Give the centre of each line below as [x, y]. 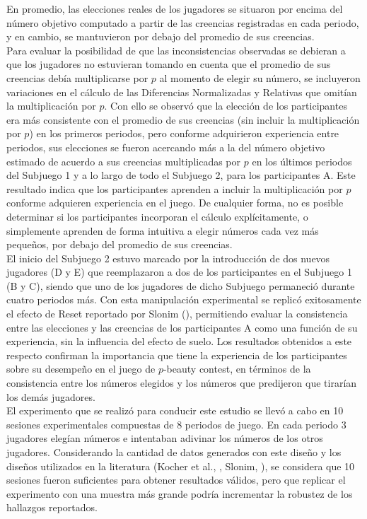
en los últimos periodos [302, 161]
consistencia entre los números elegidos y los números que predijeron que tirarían [182, 383]
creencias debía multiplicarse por [77, 77]
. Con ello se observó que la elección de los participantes [226, 106]
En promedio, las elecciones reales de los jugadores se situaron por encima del [175, 8]
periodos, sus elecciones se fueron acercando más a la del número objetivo [166, 147]
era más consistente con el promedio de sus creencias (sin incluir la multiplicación [183, 119]
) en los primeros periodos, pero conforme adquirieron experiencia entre [184, 133]
